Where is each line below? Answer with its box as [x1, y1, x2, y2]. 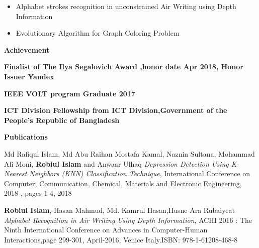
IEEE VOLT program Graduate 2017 [4, 88, 135, 98]
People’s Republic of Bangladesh [4, 114, 120, 125]
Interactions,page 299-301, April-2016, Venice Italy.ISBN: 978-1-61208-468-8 [4, 234, 238, 244]
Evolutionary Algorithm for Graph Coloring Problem [16, 28, 180, 38]
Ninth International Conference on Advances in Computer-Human [4, 224, 208, 235]
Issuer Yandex [4, 71, 54, 81]
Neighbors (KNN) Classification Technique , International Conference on [29, 168, 250, 179]
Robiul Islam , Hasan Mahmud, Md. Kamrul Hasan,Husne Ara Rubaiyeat [4, 204, 235, 215]
